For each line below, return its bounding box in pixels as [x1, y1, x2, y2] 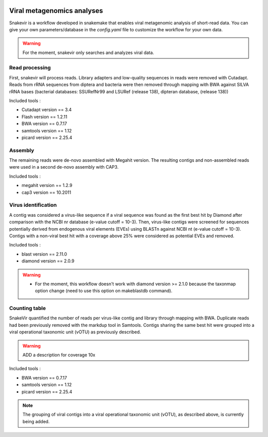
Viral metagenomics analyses [9, 6, 103, 15]
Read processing [9, 64, 51, 71]
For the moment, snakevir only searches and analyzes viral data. [22, 50, 154, 56]
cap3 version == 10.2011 [21, 189, 71, 195]
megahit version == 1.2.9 [21, 183, 72, 188]
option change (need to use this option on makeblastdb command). [35, 288, 173, 294]
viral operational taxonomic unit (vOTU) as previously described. [9, 329, 141, 335]
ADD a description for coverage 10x [22, 352, 95, 358]
